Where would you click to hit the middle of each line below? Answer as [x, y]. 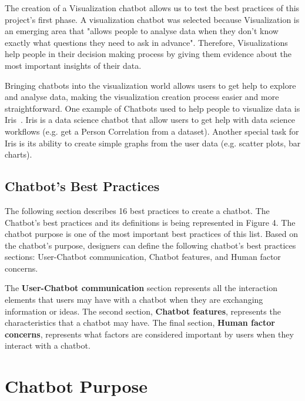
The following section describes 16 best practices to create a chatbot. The [137, 210]
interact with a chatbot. [48, 345]
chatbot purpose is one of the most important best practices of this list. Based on [152, 234]
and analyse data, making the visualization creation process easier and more [142, 97]
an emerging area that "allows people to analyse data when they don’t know [142, 31]
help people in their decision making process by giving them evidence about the [148, 54]
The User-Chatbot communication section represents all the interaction [141, 288]
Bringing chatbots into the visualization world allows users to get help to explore [150, 85]
